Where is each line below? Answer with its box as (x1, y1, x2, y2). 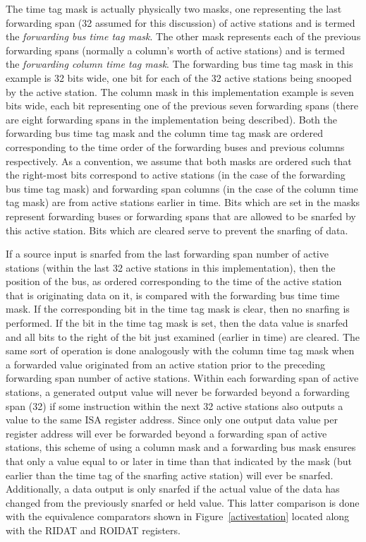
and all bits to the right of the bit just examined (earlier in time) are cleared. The (6, 329, 360, 344)
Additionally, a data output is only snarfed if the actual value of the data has (6, 481, 340, 496)
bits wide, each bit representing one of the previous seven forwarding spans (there (6, 98, 359, 113)
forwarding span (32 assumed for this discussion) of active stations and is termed (6, 15, 355, 30)
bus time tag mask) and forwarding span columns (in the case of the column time (6, 181, 358, 195)
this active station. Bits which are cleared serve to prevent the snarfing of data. (6, 222, 348, 237)
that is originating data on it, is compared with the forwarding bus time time (6, 287, 340, 302)
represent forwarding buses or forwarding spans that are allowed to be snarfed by (6, 208, 356, 223)
